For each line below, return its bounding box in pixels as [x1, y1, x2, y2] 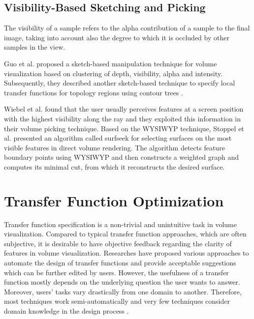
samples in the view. [4, 42, 65, 52]
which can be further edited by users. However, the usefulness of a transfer [4, 267, 229, 277]
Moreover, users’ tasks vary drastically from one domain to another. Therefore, [4, 286, 242, 296]
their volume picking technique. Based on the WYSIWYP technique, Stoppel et [4, 123, 244, 133]
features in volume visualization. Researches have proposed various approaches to [4, 248, 249, 258]
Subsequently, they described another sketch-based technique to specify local [4, 78, 235, 88]
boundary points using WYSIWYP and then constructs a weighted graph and [4, 152, 239, 162]
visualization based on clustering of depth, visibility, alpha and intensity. [4, 68, 222, 78]
